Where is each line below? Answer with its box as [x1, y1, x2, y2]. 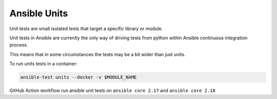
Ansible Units [9, 8, 68, 19]
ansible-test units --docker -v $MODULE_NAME [20, 75, 137, 80]
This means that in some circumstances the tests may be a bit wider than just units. [9, 51, 186, 57]
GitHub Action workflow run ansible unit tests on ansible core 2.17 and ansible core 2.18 [9, 87, 215, 94]
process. [9, 42, 28, 48]
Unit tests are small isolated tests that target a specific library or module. [9, 26, 163, 32]
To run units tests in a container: [9, 61, 78, 67]
